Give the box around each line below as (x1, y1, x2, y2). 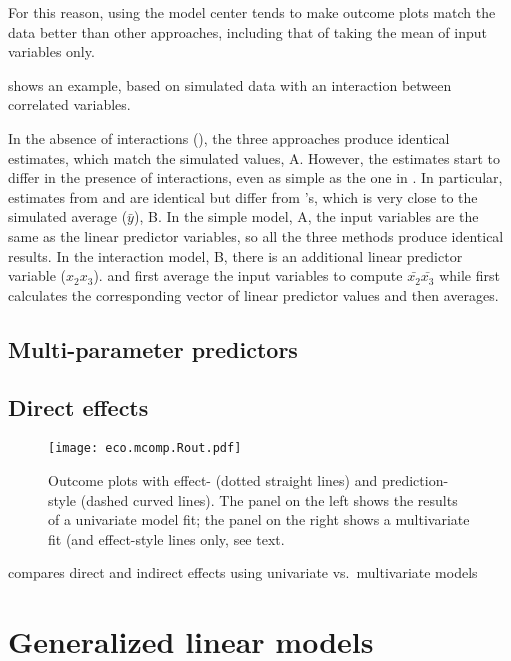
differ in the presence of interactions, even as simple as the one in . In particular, (8, 167, 503, 188)
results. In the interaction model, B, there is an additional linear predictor (8, 245, 463, 266)
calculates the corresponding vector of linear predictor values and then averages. (8, 284, 499, 305)
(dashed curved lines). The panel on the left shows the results (80, 489, 458, 510)
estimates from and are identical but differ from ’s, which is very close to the (8, 186, 478, 207)
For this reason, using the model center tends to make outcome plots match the (8, 2, 496, 22)
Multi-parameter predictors (8, 333, 298, 364)
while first (439, 265, 500, 286)
